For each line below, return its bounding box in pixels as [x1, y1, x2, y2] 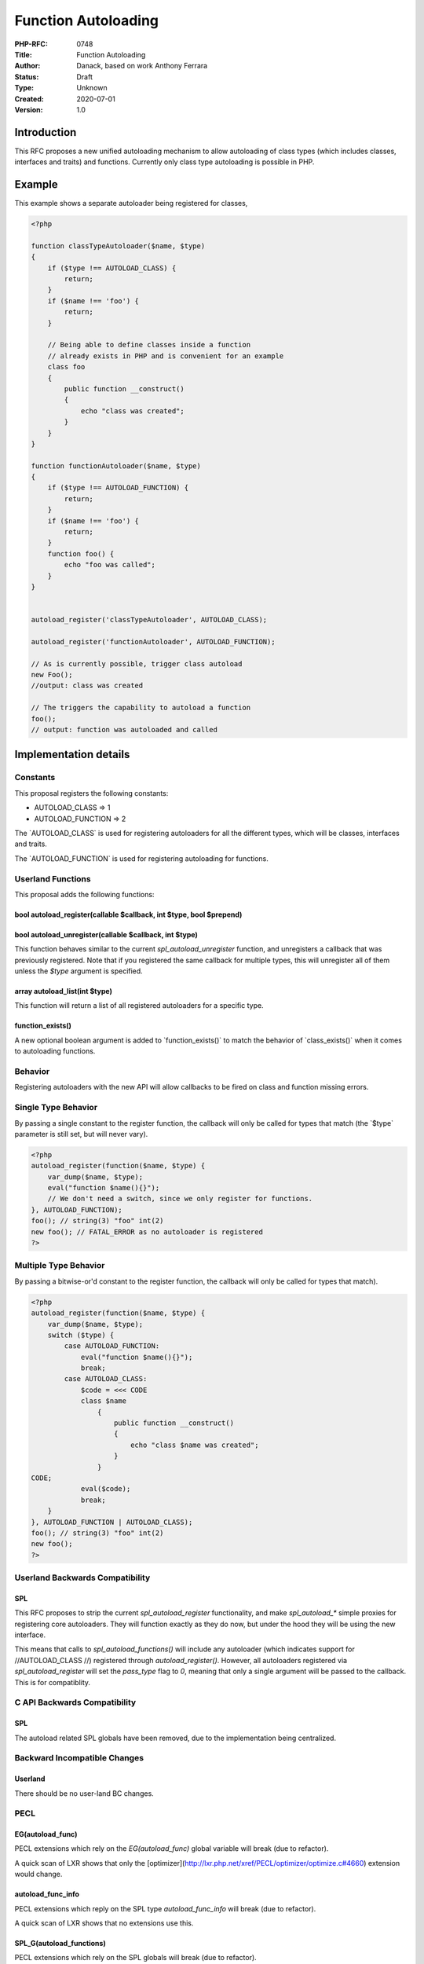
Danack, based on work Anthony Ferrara [76, 61, 208, 71]
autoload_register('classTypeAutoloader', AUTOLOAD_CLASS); [31, 615, 268, 625]
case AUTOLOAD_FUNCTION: [64, 1342, 160, 1350]
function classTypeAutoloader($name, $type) [31, 241, 206, 251]
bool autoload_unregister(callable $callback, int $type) [14, 929, 198, 939]
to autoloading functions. [14, 1046, 96, 1056]
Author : [14, 61, 41, 71]
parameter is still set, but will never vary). [14, 1129, 148, 1138]
